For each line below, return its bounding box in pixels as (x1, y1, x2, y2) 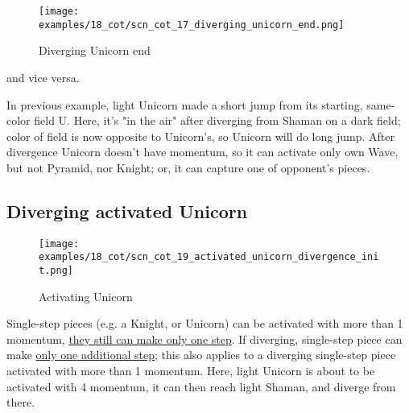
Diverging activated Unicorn (6, 198, 248, 223)
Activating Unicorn (39, 287, 133, 304)
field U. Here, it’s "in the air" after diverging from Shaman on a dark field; (34, 112, 401, 129)
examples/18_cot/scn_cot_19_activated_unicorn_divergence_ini (39, 251, 379, 263)
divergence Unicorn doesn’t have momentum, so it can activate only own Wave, (6, 143, 399, 160)
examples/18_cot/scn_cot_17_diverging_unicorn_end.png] (39, 19, 345, 31)
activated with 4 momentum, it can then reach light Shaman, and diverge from (6, 378, 396, 394)
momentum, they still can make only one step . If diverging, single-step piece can (6, 330, 403, 347)
